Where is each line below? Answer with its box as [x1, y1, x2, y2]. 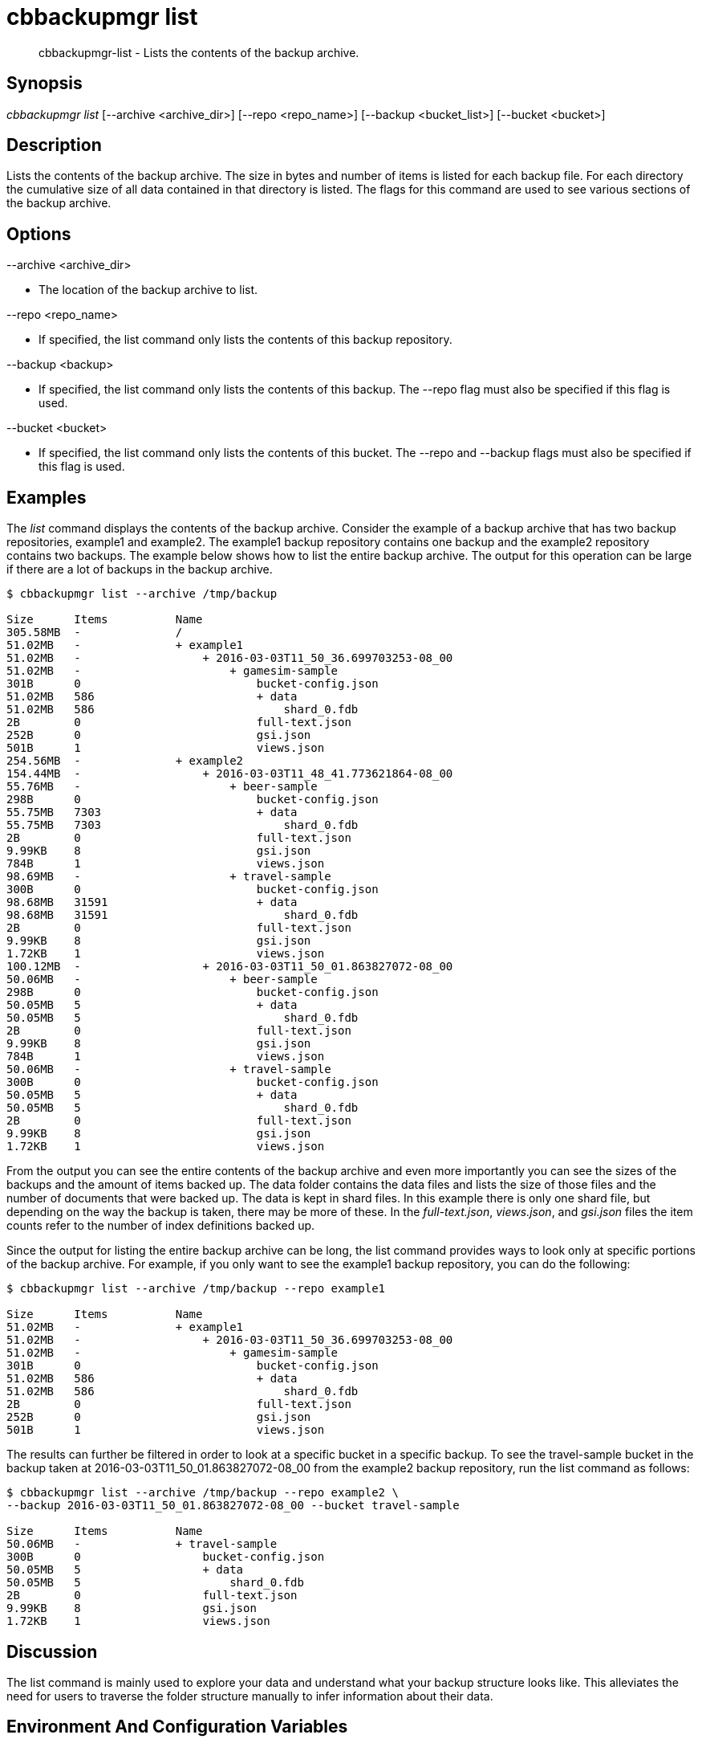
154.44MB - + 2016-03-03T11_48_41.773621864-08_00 [6, 767, 453, 781]
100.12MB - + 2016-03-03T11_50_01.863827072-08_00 [6, 960, 453, 974]
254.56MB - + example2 [6, 754, 244, 768]
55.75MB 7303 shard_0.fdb [6, 818, 359, 832]
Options [6, 223, 71, 244]
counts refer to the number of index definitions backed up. [6, 1218, 315, 1233]
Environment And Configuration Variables [6, 1716, 348, 1737]
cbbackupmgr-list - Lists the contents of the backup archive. [39, 45, 359, 59]
